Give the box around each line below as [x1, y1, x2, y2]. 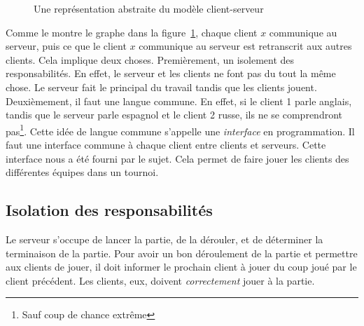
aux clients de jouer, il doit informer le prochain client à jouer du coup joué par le [6, 259, 357, 274]
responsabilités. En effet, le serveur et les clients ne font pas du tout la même [6, 66, 336, 81]
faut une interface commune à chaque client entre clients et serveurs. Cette [6, 137, 326, 151]
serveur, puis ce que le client [6, 39, 127, 53]
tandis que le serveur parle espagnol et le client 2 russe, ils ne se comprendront [6, 107, 342, 122]
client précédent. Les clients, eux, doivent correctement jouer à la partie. [6, 273, 315, 287]
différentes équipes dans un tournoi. [6, 165, 159, 179]
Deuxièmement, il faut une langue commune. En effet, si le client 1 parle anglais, [6, 93, 352, 108]
